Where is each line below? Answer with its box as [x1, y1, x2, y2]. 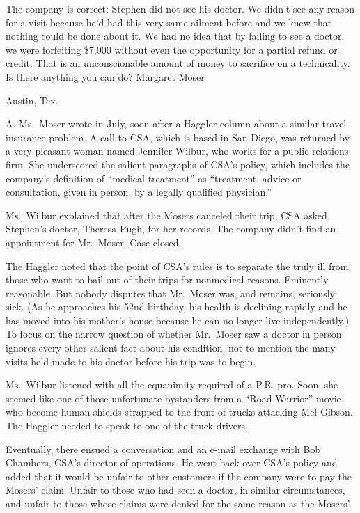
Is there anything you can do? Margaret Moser [6, 69, 205, 84]
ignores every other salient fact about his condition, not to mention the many [6, 340, 336, 355]
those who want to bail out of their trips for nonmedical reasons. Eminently [6, 272, 329, 287]
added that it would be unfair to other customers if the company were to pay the [6, 468, 352, 483]
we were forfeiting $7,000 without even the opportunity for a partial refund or [6, 42, 338, 56]
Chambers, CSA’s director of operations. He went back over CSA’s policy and [6, 455, 338, 470]
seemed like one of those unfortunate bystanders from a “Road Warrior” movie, [6, 390, 344, 405]
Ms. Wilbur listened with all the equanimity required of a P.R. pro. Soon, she [6, 377, 338, 392]
